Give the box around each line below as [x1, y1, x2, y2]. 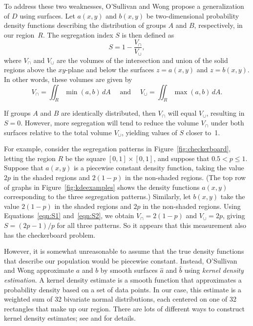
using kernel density [184, 265, 244, 275]
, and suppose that [153, 153, 210, 163]
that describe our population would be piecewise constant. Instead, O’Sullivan [4, 255, 237, 265]
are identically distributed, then [61, 108, 156, 118]
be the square [65, 153, 106, 163]
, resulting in [206, 108, 245, 118]
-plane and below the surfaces [65, 64, 154, 75]
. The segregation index [42, 29, 113, 40]
